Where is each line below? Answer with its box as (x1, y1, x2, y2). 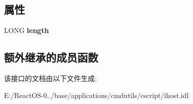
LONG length (4, 25, 49, 35)
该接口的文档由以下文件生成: (4, 73, 97, 83)
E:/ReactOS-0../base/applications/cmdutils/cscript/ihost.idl (4, 89, 189, 100)
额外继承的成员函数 (4, 49, 98, 65)
